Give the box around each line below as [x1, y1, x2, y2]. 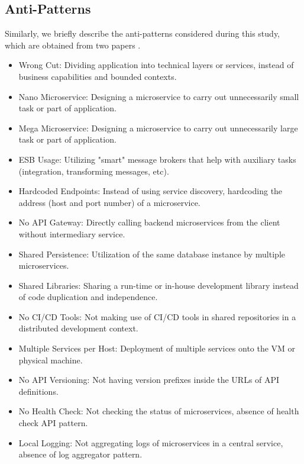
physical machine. [18, 353, 83, 366]
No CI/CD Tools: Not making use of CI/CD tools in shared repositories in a [18, 310, 296, 323]
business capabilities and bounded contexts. [18, 70, 177, 82]
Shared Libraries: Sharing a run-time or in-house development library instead [18, 279, 299, 291]
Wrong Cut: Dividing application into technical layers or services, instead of [18, 59, 294, 71]
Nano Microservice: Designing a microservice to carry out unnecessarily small [18, 90, 299, 102]
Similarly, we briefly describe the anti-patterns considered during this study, [5, 27, 280, 40]
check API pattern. [18, 417, 88, 429]
